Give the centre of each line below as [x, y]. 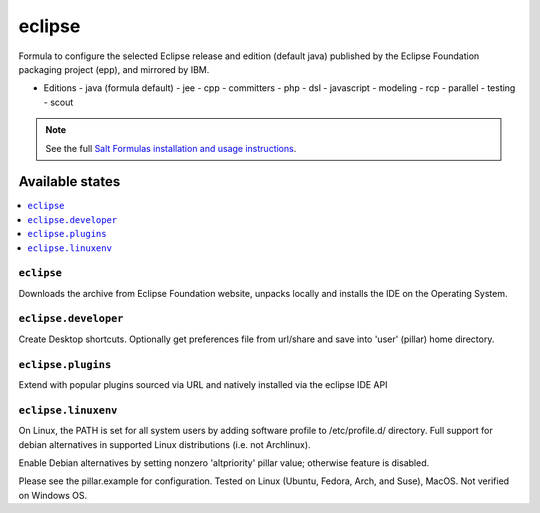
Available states [69, 181]
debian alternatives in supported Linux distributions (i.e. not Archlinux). [164, 444]
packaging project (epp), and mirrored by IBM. [114, 69]
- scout [58, 102]
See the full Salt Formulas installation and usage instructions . [171, 148]
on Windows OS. [53, 495]
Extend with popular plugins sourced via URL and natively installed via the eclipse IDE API [203, 384]
